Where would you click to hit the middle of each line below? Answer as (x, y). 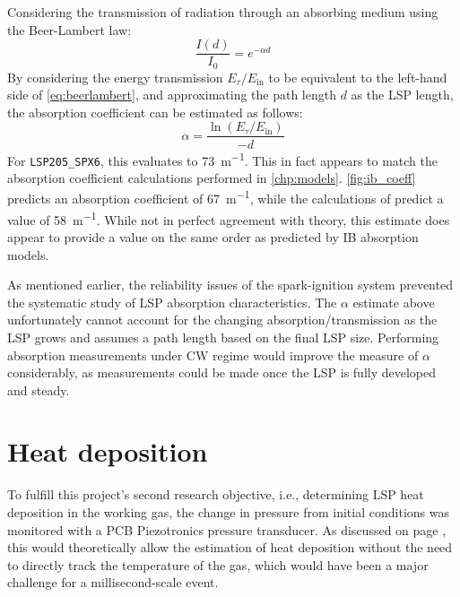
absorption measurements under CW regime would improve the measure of (213, 355)
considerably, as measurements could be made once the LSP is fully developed (222, 372)
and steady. (39, 389)
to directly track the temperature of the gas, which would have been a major (218, 564)
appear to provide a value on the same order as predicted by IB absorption (213, 236)
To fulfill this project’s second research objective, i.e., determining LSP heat (216, 494)
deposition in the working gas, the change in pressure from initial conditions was (228, 512)
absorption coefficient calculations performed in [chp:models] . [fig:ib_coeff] (212, 177)
